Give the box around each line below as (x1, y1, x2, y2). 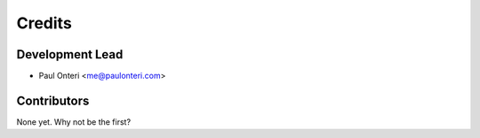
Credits (16, 13, 73, 33)
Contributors (16, 93, 90, 108)
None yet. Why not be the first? (16, 116, 132, 127)
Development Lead (16, 47, 124, 62)
